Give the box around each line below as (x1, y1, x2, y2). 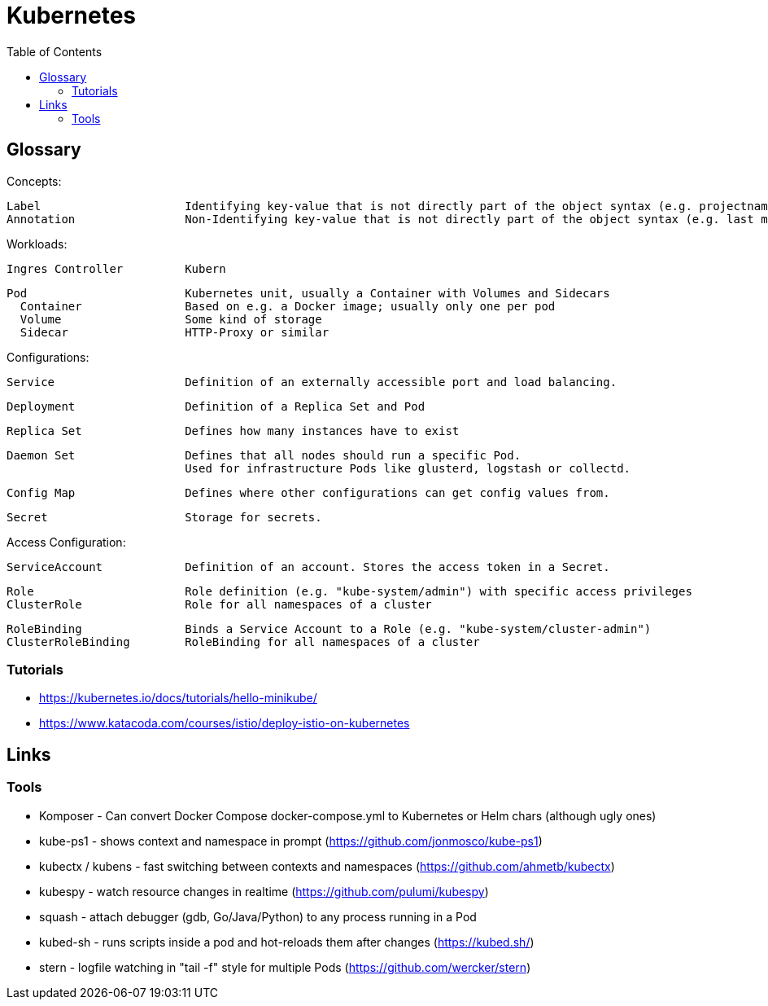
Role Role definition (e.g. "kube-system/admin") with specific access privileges (7, 584, 692, 598)
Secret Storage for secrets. (7, 510, 322, 524)
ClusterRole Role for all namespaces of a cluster (7, 597, 432, 611)
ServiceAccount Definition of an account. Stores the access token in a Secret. (7, 560, 610, 573)
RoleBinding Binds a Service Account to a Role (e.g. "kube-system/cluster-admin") (7, 622, 652, 635)
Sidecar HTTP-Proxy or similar (20, 325, 329, 339)
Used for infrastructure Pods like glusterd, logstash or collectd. (185, 461, 631, 475)
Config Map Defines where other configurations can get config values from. (7, 485, 610, 499)
